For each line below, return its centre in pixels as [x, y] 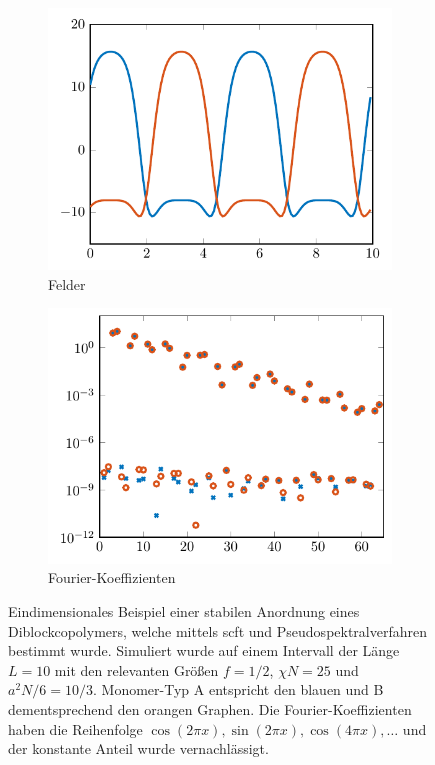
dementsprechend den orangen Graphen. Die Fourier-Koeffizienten [210, 709]
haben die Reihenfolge [75, 728]
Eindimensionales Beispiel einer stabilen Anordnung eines [184, 611]
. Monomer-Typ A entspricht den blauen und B [238, 689]
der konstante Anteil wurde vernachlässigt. [138, 748]
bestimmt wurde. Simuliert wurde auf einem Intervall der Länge [204, 650]
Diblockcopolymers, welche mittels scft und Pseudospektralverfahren [218, 630]
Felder [67, 283]
